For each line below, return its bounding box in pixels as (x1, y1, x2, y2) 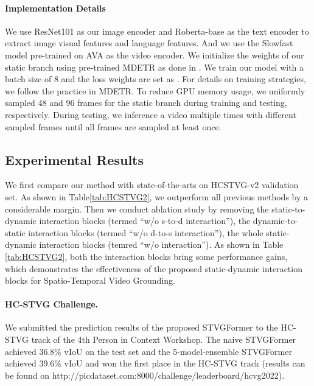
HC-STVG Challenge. (5, 298, 99, 311)
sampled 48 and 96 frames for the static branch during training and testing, (5, 96, 287, 109)
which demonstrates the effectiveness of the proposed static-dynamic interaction (5, 262, 302, 275)
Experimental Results (5, 150, 144, 169)
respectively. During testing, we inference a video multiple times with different (5, 108, 296, 121)
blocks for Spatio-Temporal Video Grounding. (5, 274, 175, 287)
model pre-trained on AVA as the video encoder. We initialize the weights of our (5, 48, 304, 61)
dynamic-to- (253, 214, 298, 227)
